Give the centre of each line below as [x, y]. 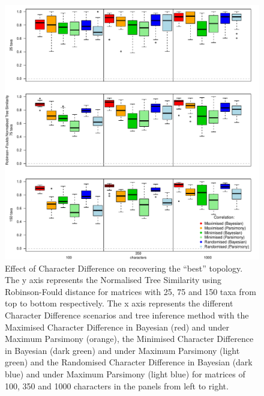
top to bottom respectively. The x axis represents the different [119, 303]
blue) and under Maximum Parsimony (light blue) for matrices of [125, 373]
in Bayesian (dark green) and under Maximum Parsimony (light [122, 350]
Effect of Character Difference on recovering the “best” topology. [124, 268]
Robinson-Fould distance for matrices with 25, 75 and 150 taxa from [130, 291]
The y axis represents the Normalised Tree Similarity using [113, 280]
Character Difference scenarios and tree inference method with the [127, 315]
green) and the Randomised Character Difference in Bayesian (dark [129, 362]
